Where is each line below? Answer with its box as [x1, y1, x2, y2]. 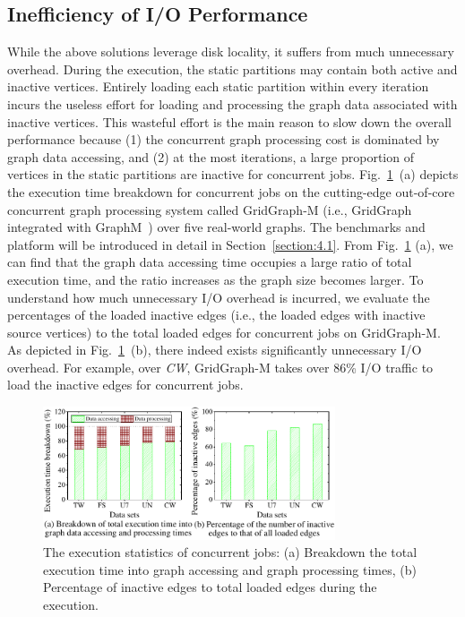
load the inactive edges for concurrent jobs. [7, 375, 244, 394]
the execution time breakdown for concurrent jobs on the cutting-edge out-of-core [7, 182, 455, 201]
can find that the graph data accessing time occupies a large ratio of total [7, 253, 412, 271]
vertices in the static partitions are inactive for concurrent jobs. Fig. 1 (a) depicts [7, 165, 459, 184]
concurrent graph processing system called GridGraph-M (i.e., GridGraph [7, 200, 412, 219]
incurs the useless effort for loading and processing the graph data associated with [7, 94, 458, 113]
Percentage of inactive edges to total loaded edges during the [43, 578, 377, 596]
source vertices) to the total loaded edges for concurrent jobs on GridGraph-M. [7, 322, 441, 341]
